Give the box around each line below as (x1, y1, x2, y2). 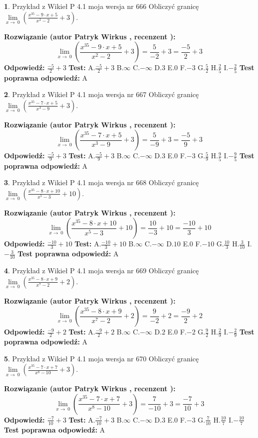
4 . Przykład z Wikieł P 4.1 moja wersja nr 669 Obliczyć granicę (4, 265, 199, 276)
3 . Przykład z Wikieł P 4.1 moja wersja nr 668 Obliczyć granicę (4, 177, 199, 188)
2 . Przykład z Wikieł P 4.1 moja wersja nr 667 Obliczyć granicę (4, 89, 199, 100)
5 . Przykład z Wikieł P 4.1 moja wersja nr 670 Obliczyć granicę (4, 353, 199, 363)
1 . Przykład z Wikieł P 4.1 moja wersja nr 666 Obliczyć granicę (4, 1, 199, 11)
